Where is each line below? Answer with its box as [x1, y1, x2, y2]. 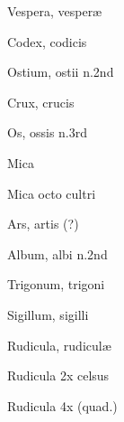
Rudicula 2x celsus [7, 366, 110, 385]
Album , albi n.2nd [7, 244, 108, 263]
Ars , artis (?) [7, 214, 79, 233]
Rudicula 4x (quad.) [7, 396, 118, 415]
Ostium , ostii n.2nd [7, 62, 114, 81]
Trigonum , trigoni [7, 275, 105, 294]
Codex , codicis [7, 32, 87, 51]
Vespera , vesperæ [7, 2, 102, 20]
